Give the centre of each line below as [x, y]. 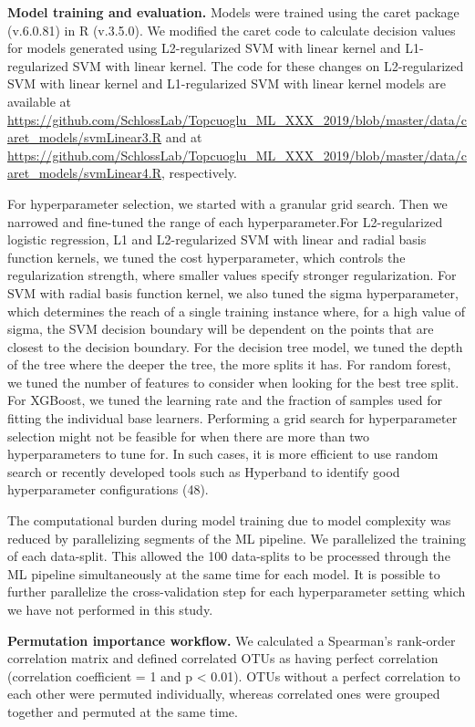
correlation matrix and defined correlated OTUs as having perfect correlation [223, 658]
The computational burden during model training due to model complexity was [229, 520]
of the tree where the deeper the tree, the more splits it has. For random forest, [229, 364]
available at [39, 101]
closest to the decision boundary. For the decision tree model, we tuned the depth [235, 346]
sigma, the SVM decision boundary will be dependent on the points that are [221, 329]
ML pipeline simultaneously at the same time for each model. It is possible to [224, 573]
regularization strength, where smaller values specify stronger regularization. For [232, 275]
